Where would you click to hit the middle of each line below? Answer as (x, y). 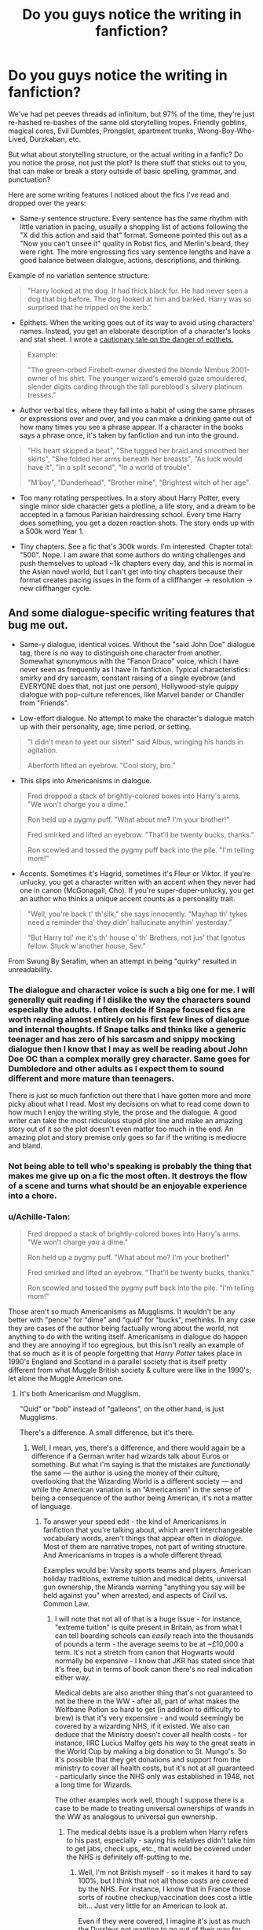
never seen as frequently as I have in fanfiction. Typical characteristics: (135, 669)
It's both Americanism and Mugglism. (80, 1394)
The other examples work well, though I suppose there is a (150, 1800)
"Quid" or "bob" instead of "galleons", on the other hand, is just (122, 1409)
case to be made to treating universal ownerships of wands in (154, 1809)
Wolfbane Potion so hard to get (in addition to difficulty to (148, 1710)
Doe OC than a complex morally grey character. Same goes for (129, 1059)
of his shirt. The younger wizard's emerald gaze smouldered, (148, 378)
